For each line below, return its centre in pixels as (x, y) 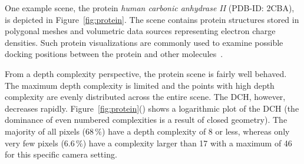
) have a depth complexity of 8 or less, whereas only (196, 131)
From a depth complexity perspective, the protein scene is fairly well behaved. (146, 73)
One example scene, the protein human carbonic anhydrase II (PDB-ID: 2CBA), (150, 8)
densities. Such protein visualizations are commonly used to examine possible (144, 42)
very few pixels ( (34, 143)
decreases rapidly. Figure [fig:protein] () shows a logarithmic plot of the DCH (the (152, 108)
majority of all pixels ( (45, 131)
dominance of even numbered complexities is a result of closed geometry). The (146, 120)
